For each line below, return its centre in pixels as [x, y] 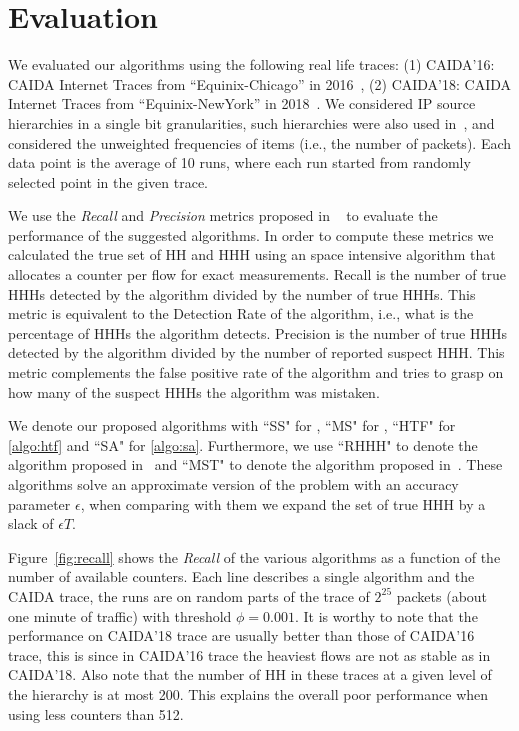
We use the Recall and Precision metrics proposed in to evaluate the [223, 215]
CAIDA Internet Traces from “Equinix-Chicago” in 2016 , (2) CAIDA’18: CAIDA [260, 83]
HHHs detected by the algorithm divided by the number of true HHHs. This [242, 293]
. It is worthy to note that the [386, 615]
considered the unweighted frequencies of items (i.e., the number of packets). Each [260, 142]
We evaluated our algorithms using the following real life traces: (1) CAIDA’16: [251, 64]
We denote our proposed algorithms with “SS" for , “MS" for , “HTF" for [232, 425]
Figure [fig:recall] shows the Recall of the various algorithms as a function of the [254, 556]
